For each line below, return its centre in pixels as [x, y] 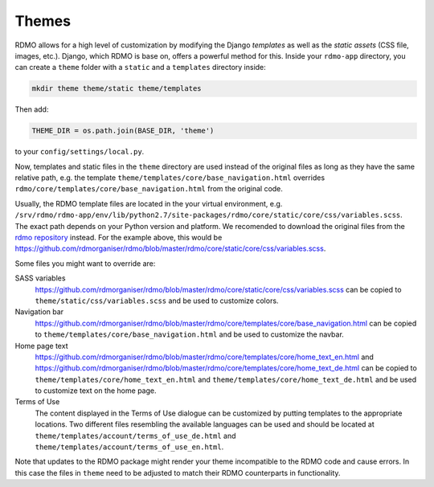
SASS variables [40, 278]
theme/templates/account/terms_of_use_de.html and [135, 436]
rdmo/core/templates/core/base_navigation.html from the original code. [149, 189]
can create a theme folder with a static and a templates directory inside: [141, 68]
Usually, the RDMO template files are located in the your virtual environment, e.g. [149, 203]
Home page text [41, 346]
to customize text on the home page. [96, 391]
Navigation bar [39, 312]
